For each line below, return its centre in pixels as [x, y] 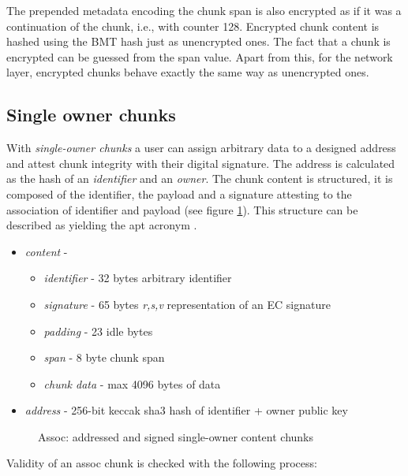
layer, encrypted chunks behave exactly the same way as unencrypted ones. [188, 72]
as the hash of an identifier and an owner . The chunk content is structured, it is [200, 178]
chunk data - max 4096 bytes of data [132, 383]
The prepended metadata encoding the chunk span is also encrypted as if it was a [204, 10]
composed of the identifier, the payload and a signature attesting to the [179, 193]
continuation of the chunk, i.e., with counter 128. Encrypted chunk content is [193, 26]
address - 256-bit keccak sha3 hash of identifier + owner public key [186, 410]
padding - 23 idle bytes [98, 331]
